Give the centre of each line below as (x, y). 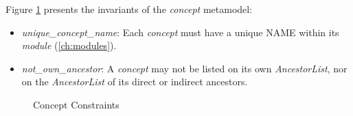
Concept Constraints (76, 104)
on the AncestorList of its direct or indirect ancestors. (135, 82)
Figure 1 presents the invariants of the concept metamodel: (129, 9)
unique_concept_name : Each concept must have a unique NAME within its (180, 32)
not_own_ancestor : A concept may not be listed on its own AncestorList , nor (184, 68)
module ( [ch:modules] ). (69, 45)
